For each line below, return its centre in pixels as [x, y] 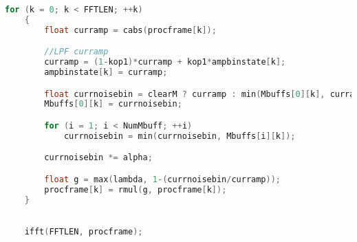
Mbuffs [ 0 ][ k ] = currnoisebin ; [113, 104]
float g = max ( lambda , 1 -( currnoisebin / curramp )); [163, 179]
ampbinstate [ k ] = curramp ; [106, 73]
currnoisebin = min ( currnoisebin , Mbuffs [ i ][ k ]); [180, 136]
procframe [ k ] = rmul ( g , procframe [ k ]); [136, 189]
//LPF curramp [76, 52]
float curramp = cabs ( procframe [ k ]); [130, 30]
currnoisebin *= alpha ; [98, 158]
